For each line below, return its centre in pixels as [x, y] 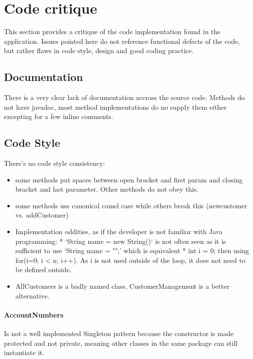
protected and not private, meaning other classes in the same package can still [121, 343]
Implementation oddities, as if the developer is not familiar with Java [119, 231]
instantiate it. [24, 352]
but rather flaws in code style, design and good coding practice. [99, 50]
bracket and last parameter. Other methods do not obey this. [107, 189]
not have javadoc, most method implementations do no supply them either [115, 107]
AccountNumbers [34, 314]
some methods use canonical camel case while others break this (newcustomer [131, 205]
